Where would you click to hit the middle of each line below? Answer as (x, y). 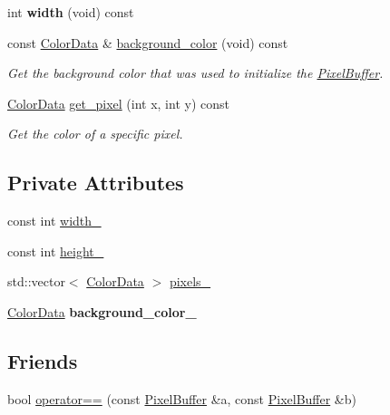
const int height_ (56, 251)
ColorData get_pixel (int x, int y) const (118, 103)
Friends (43, 360)
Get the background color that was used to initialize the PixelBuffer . (195, 73)
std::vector (36, 281)
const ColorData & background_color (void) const (148, 42)
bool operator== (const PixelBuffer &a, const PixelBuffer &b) (182, 398)
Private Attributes (96, 183)
